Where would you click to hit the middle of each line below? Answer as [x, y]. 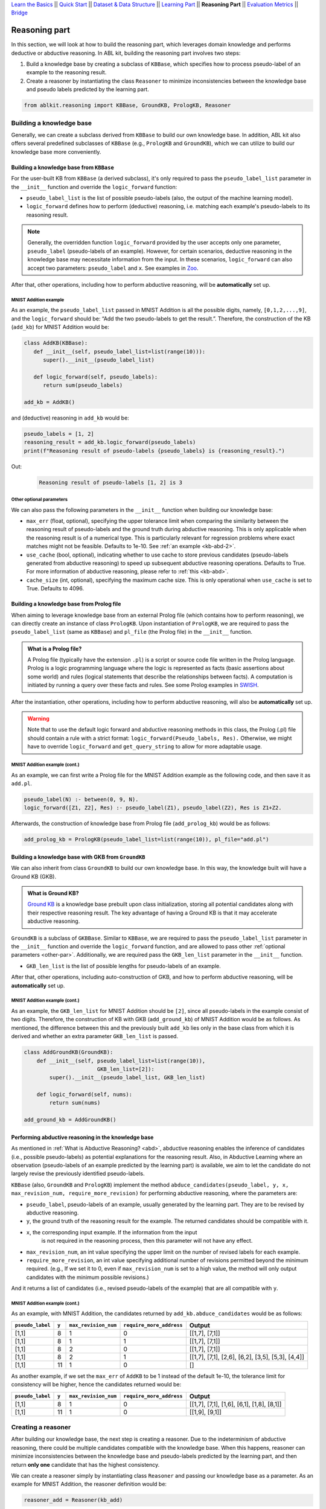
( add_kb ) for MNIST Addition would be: [60, 327]
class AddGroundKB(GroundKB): [69, 1052]
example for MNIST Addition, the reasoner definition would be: [89, 1484]
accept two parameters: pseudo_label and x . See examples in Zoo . [113, 268]
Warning [38, 719]
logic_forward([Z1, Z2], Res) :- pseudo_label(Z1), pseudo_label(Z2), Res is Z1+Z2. [153, 808]
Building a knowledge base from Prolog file [66, 604]
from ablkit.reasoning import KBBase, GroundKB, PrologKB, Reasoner [127, 105]
